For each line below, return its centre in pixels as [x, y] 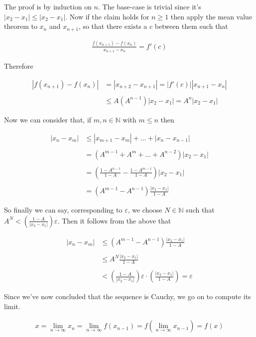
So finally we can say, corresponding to [63, 210]
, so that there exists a [113, 26]
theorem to [21, 26]
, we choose [145, 210]
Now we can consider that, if [48, 119]
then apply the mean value [211, 16]
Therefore [19, 66]
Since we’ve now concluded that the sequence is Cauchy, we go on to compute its [128, 296]
